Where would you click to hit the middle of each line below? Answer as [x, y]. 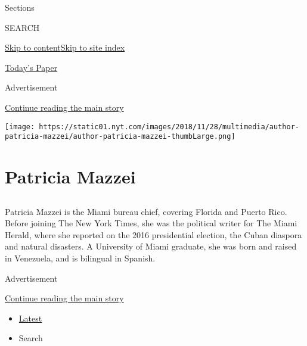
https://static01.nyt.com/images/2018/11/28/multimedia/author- [169, 127]
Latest [30, 318]
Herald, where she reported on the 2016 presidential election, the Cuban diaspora [153, 234]
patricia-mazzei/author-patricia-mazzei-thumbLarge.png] [120, 137]
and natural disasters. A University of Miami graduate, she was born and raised [151, 246]
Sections [20, 7]
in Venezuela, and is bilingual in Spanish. [80, 258]
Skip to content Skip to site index [65, 47]
